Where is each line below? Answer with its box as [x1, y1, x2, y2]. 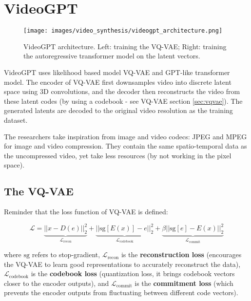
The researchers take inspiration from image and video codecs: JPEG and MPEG [4, 131, 247, 141]
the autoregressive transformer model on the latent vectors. [23, 51, 200, 61]
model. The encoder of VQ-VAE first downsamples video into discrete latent [4, 76, 232, 87]
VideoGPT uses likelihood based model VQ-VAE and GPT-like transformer [4, 67, 230, 77]
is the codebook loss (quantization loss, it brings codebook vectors [31, 268, 235, 279]
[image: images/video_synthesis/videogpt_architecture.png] [23, 27, 223, 35]
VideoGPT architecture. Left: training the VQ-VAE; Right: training [23, 41, 227, 51]
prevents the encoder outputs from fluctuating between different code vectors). [4, 287, 238, 298]
